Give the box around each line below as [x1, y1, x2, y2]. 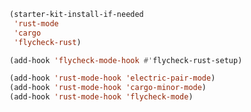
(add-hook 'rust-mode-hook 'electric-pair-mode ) [9, 73, 216, 84]
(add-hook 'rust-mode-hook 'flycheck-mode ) [9, 92, 194, 102]
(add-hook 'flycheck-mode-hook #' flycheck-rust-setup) [9, 55, 243, 65]
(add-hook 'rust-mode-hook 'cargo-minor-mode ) [9, 83, 207, 93]
